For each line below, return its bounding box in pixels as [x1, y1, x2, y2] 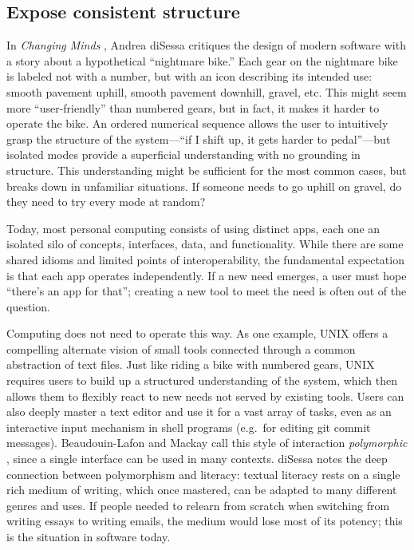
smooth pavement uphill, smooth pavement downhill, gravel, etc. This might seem [6, 83, 407, 100]
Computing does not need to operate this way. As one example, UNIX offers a [6, 325, 388, 342]
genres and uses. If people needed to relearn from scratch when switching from [6, 497, 390, 513]
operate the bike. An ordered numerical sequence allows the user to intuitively [6, 115, 388, 132]
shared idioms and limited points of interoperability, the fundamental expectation [6, 251, 404, 267]
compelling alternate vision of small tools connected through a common [6, 340, 356, 357]
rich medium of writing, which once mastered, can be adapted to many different [6, 481, 397, 498]
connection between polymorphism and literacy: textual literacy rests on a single [6, 465, 400, 482]
